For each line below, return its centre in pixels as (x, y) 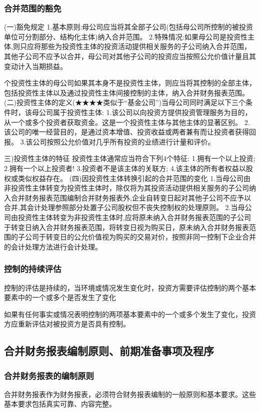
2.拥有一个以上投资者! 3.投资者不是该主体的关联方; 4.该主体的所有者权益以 (125, 168)
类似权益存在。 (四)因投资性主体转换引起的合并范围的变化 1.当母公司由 (134, 178)
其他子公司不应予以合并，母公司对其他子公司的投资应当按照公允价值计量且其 (130, 56)
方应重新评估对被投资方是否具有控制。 (67, 324)
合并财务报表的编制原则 (49, 375)
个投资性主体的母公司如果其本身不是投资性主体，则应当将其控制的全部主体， (130, 83)
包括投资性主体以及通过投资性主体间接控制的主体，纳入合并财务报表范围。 (126, 92)
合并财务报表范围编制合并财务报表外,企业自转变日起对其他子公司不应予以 (131, 197)
